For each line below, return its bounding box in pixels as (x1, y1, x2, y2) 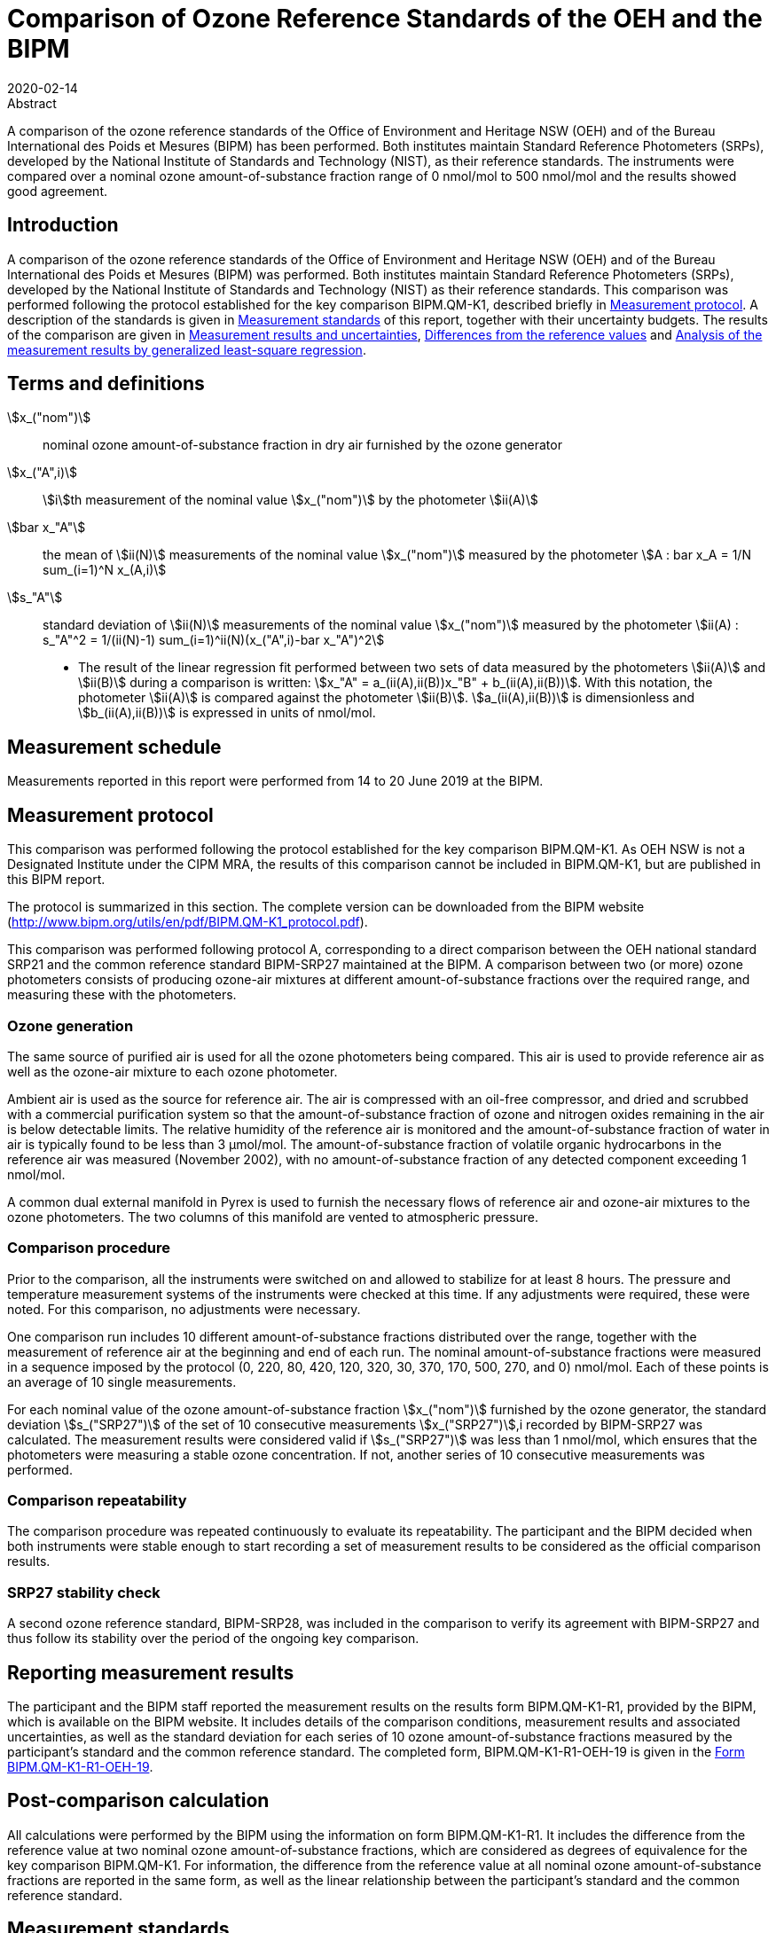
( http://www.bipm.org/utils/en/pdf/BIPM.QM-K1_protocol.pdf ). (7, 914, 368, 930)
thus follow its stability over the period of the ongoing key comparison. (7, 1631, 419, 1647)
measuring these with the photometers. (7, 987, 237, 1003)
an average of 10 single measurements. (7, 1373, 237, 1389)
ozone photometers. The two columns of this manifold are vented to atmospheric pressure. (7, 1209, 539, 1225)
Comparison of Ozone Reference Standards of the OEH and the (7, 4, 763, 34)
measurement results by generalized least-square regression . (7, 341, 366, 357)
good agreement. (7, 183, 108, 199)
